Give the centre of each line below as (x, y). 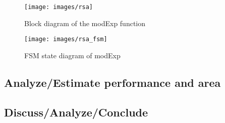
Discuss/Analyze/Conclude (76, 112)
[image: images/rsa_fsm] (66, 39)
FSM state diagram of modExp (72, 55)
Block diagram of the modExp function (85, 23)
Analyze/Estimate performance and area (112, 82)
